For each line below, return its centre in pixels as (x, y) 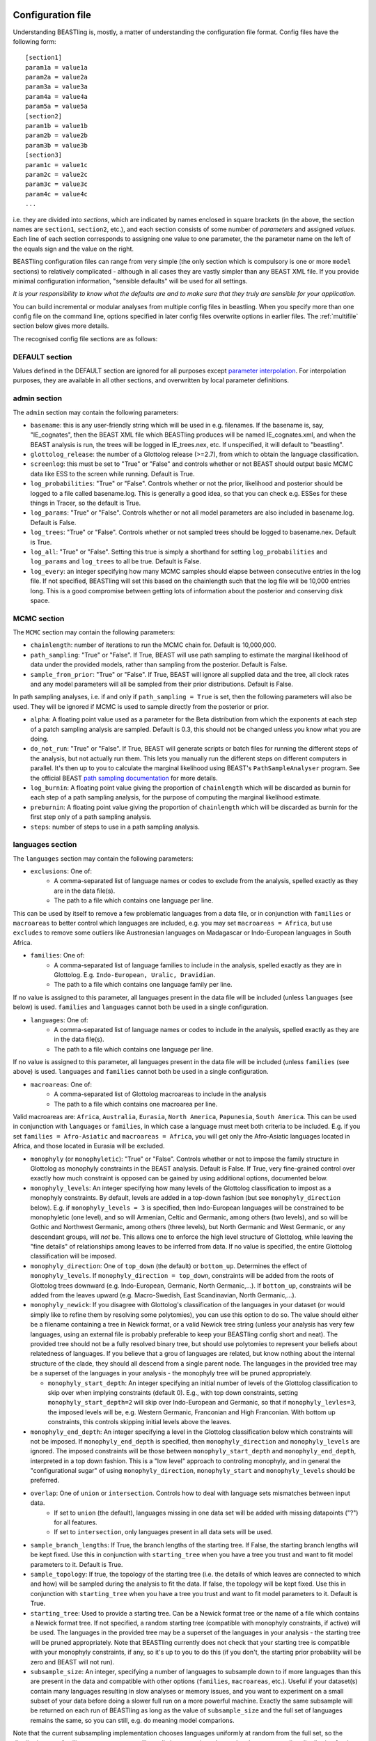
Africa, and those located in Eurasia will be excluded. (89, 1146)
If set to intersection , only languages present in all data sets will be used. (163, 1532)
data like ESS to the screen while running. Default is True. (112, 474)
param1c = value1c (57, 165)
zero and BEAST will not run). (72, 1662)
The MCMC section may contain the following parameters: (94, 632)
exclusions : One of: (61, 871)
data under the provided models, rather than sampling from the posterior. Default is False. (159, 664)
